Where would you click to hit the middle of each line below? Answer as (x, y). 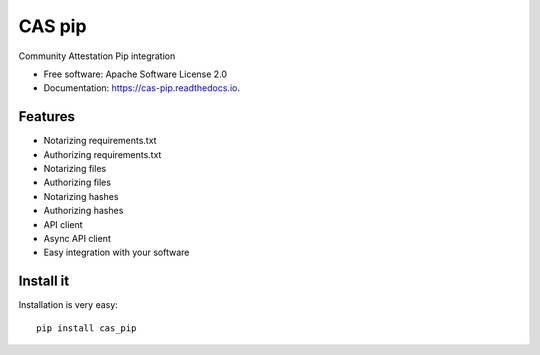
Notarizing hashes (81, 196)
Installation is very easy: (68, 305)
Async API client (77, 238)
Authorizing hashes (83, 211)
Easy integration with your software (116, 252)
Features (46, 116)
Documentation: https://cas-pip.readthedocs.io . (141, 88)
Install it (44, 281)
